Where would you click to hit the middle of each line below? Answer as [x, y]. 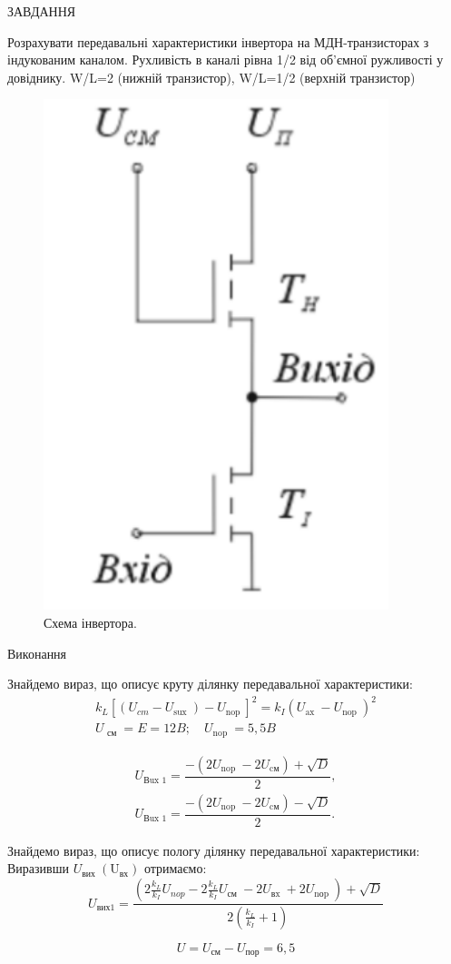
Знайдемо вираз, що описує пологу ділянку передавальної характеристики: [214, 850]
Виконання [37, 653]
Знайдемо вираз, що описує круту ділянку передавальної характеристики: [210, 684]
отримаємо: [175, 868]
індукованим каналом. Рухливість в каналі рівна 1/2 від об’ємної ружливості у [225, 60]
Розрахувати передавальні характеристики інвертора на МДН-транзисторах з [218, 41]
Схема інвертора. [90, 622]
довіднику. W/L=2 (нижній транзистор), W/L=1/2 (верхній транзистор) [211, 77]
